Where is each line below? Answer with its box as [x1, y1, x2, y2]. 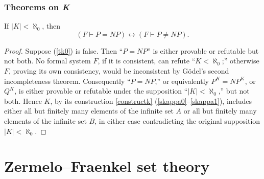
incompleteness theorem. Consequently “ [4, 75, 131, 86]
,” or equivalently [155, 75, 209, 86]
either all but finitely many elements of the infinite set [4, 105, 174, 116]
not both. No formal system [4, 55, 91, 66]
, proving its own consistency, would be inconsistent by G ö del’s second [9, 65, 229, 76]
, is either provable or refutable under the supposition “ [14, 85, 188, 96]
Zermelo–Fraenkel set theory [4, 155, 210, 176]
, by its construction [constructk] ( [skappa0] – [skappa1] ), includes [50, 95, 252, 106]
